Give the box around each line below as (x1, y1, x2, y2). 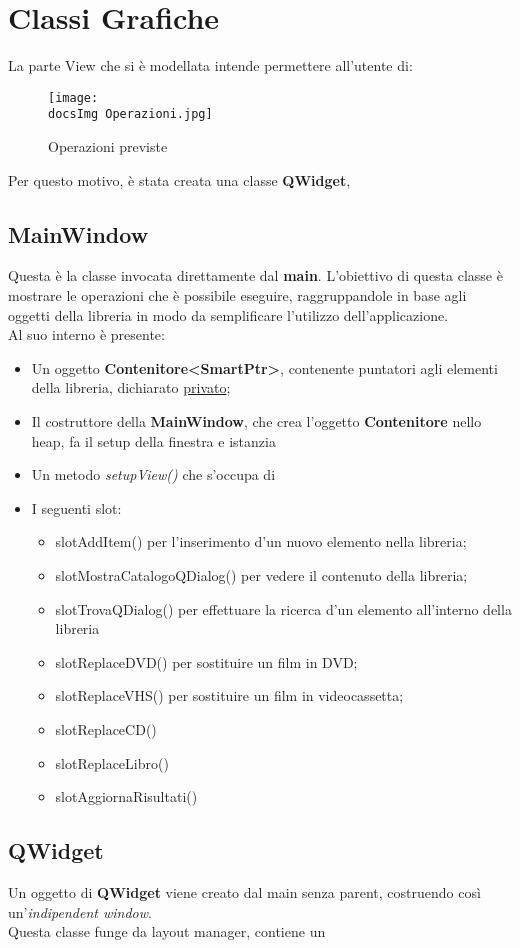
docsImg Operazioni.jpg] (48, 107, 213, 122)
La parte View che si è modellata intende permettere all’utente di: (8, 55, 413, 76)
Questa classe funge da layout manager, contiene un (8, 921, 326, 942)
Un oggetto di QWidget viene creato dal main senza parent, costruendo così (8, 881, 481, 902)
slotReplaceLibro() (55, 752, 169, 773)
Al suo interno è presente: (8, 324, 165, 345)
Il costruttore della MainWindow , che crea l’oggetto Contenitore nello (31, 410, 482, 431)
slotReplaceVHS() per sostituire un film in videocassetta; (55, 685, 404, 706)
